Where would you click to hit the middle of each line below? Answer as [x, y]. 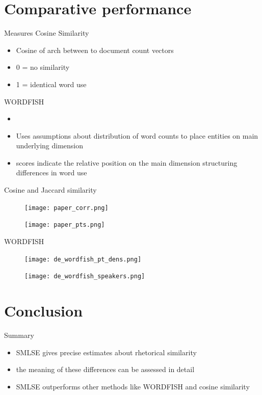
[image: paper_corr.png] [67, 208]
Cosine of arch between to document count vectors [95, 50]
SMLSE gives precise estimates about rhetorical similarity [106, 352]
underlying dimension [50, 146]
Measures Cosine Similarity [47, 33]
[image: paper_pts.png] [65, 225]
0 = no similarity [43, 67]
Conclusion [44, 311]
